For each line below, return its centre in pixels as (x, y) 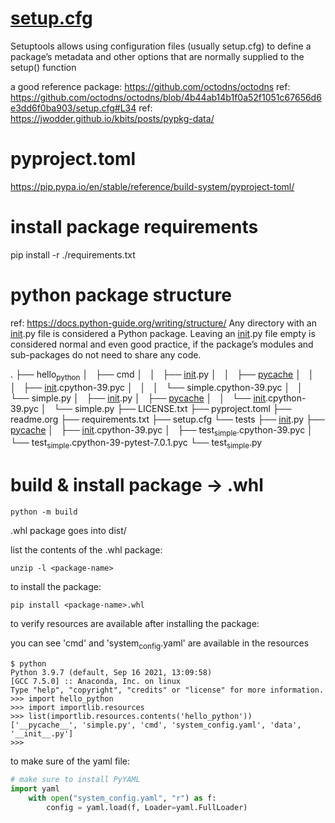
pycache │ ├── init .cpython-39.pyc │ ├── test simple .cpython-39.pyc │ (161, 430)
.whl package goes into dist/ (68, 531)
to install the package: (56, 587)
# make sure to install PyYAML (75, 779)
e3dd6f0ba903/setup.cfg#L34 (73, 108)
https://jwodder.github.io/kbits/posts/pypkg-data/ (112, 118)
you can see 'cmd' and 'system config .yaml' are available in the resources (160, 644)
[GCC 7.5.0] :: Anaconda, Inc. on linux (96, 681)
